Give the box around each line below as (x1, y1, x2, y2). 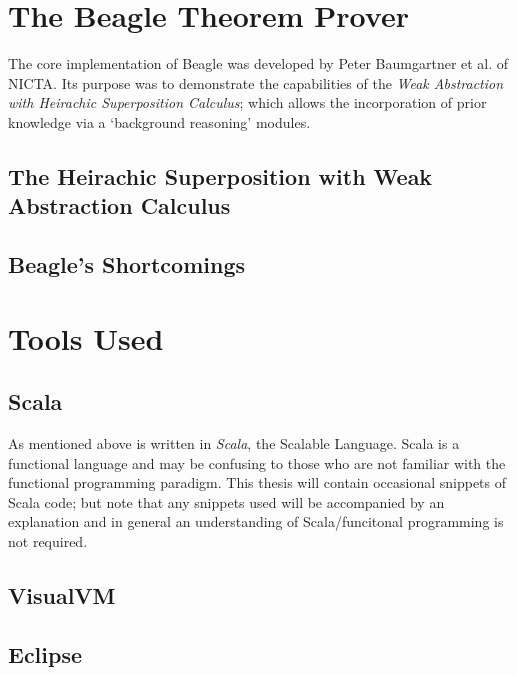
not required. (8, 531, 88, 551)
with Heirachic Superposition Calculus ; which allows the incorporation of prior (8, 92, 487, 113)
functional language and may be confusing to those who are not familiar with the (8, 452, 506, 473)
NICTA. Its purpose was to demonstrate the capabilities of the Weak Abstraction (8, 72, 504, 93)
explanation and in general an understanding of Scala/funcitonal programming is (8, 511, 504, 532)
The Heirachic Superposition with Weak (8, 160, 433, 191)
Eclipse (8, 638, 83, 669)
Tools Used (8, 317, 164, 358)
